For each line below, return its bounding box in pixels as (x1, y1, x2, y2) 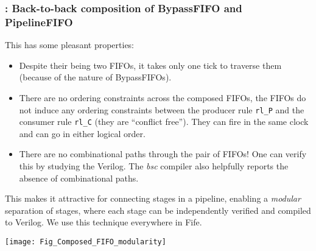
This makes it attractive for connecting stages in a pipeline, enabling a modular (5, 192, 301, 205)
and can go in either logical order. (19, 127, 146, 140)
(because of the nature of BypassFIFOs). (19, 71, 172, 83)
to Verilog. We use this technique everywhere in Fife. (5, 216, 202, 228)
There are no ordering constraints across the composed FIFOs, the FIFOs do (19, 91, 306, 104)
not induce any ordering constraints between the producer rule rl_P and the (19, 103, 304, 116)
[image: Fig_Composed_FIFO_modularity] (5, 237, 166, 246)
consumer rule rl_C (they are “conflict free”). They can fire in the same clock (19, 115, 309, 128)
